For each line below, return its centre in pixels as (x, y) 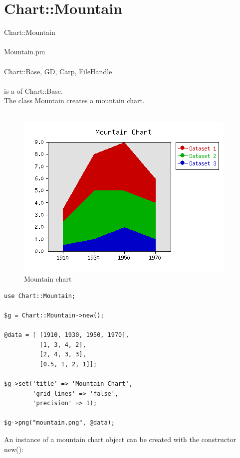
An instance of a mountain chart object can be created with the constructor (120, 439)
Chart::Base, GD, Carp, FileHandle (58, 71)
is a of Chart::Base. (33, 90)
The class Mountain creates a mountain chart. (74, 100)
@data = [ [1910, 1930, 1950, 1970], (67, 335)
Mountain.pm (25, 52)
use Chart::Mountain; (40, 296)
